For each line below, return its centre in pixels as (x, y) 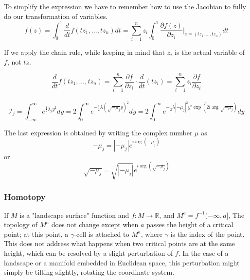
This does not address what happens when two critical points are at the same (120, 243)
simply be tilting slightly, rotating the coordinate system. (89, 272)
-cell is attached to (102, 234)
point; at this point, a (36, 234)
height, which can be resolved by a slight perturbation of (89, 253)
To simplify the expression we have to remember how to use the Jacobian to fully (125, 6)
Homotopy (25, 197)
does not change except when (95, 224)
